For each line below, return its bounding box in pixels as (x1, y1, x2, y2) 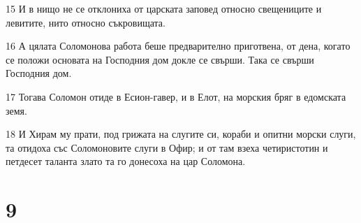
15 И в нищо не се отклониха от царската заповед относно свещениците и (6, 1, 322, 15)
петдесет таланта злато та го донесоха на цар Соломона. (6, 154, 246, 168)
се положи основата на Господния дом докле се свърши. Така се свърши (6, 52, 314, 66)
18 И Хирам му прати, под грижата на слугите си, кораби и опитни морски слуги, (6, 127, 356, 141)
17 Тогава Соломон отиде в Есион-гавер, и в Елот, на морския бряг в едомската (6, 89, 346, 103)
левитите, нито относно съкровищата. (6, 15, 165, 29)
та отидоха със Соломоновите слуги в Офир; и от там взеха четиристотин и (6, 140, 328, 154)
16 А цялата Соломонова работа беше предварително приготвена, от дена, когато (6, 38, 351, 53)
